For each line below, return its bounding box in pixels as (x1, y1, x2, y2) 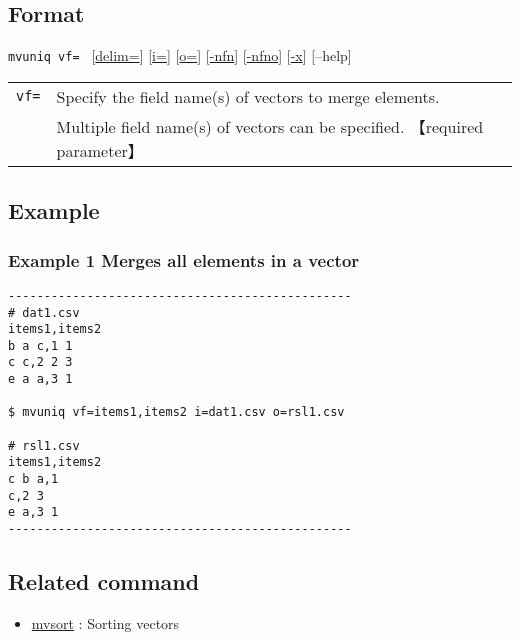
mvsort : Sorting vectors (31, 612, 180, 633)
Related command (8, 566, 200, 597)
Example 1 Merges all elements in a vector (8, 247, 360, 272)
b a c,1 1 (8, 338, 73, 353)
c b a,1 (8, 472, 59, 487)
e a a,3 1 (8, 372, 73, 387)
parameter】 (56, 138, 144, 162)
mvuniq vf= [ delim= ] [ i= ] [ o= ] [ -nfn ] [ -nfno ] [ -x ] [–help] (8, 45, 352, 66)
